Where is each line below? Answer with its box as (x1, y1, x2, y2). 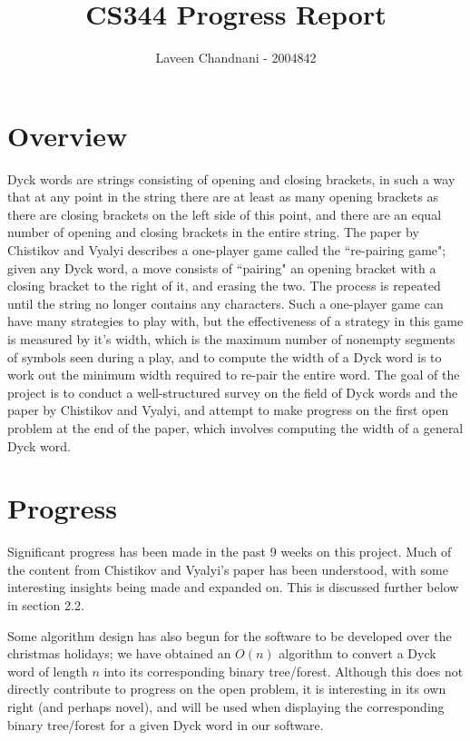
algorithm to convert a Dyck (279, 644, 436, 663)
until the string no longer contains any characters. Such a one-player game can (7, 293, 444, 312)
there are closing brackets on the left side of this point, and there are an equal (7, 204, 442, 223)
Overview (7, 116, 128, 153)
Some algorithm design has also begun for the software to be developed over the (7, 626, 452, 645)
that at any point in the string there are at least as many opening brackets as (7, 187, 438, 206)
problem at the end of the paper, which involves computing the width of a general (7, 418, 464, 437)
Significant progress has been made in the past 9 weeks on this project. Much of (7, 542, 452, 561)
